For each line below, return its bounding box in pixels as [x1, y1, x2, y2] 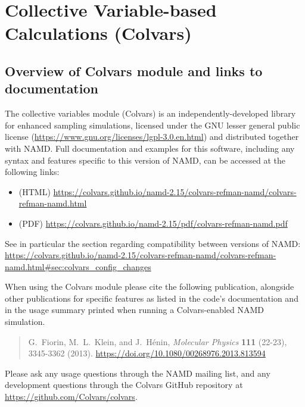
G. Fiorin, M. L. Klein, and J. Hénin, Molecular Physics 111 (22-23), [28, 335, 287, 347]
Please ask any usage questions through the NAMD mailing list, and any [5, 367, 270, 379]
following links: [5, 165, 60, 178]
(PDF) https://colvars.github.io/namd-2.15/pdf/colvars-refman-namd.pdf [18, 217, 288, 229]
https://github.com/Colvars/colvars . [5, 390, 138, 403]
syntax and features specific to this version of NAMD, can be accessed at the [5, 154, 285, 166]
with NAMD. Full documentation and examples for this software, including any [5, 142, 295, 154]
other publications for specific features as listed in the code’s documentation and [5, 292, 298, 304]
